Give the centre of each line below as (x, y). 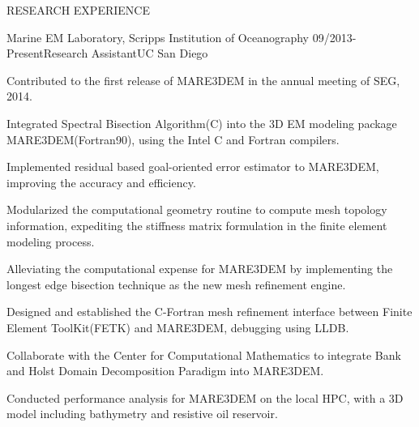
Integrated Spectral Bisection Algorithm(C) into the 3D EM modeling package (202, 123)
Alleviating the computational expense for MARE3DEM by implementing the (200, 269)
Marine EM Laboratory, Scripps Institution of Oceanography (158, 37)
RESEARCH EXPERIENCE (78, 10)
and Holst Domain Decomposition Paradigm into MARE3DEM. (165, 371)
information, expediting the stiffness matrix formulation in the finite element (197, 225)
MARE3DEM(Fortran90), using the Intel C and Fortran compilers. (173, 139)
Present (25, 53)
